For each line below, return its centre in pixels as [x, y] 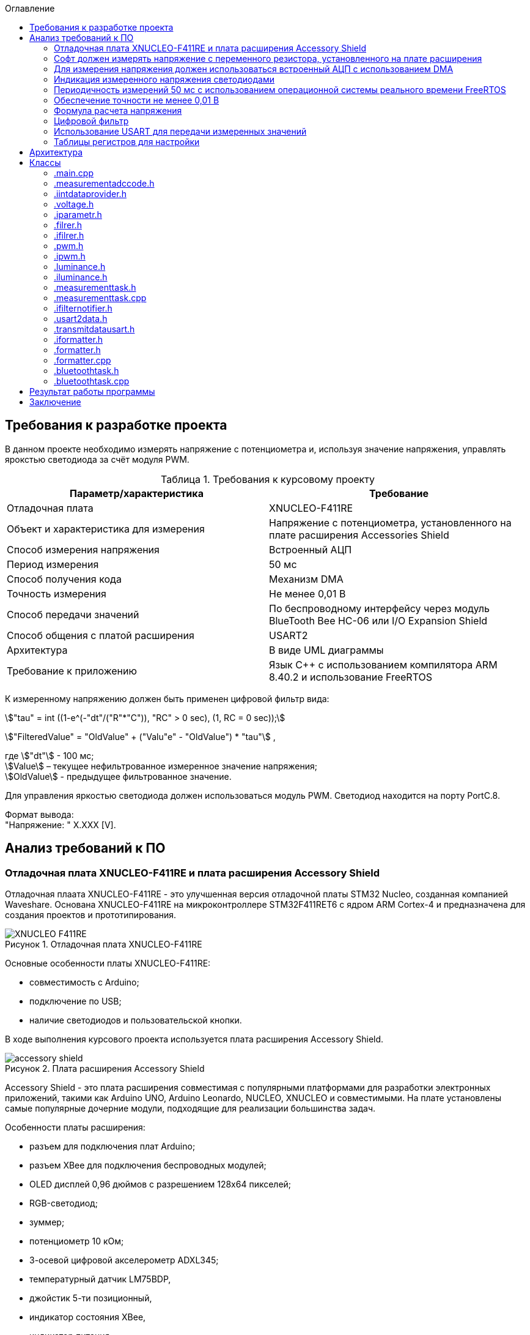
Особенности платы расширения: [75, 1127]
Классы [45, 163]
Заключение [55, 402]
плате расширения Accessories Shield [359, 535]
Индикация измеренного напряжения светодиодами [164, 79]
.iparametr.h [78, 215]
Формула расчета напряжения [118, 110]
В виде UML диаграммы [326, 650]
